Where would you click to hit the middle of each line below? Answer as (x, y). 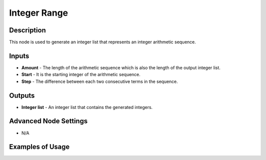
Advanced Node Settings (49, 121)
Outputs (22, 95)
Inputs (19, 56)
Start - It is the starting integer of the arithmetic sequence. (81, 75)
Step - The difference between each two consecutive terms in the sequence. (100, 81)
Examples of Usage (39, 147)
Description (28, 30)
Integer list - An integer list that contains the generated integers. (87, 107)
